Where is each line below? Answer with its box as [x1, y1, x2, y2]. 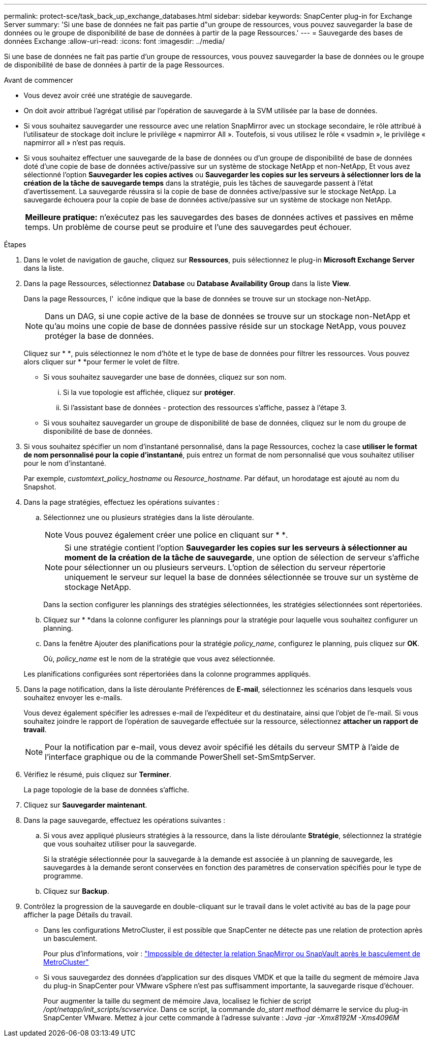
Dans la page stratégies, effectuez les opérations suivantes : [24, 498, 219, 506]
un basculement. [43, 934, 97, 943]
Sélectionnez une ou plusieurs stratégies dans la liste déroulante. [43, 513, 254, 521]
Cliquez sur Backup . [43, 887, 109, 895]
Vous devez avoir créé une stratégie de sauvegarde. [24, 91, 192, 99]
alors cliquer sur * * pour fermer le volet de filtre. [24, 358, 180, 366]
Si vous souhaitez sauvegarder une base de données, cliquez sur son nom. [43, 373, 286, 381]
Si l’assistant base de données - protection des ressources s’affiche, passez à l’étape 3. [63, 403, 347, 412]
